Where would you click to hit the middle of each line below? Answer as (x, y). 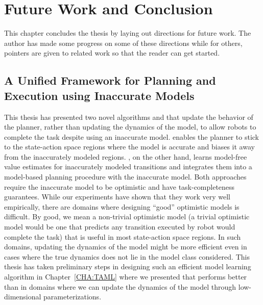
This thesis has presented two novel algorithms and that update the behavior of (129, 117)
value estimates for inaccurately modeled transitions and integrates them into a (128, 167)
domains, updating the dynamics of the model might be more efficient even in (126, 247)
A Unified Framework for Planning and (110, 80)
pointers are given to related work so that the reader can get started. (112, 53)
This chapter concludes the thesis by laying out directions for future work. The (128, 33)
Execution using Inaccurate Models (99, 95)
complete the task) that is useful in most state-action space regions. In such (123, 236)
